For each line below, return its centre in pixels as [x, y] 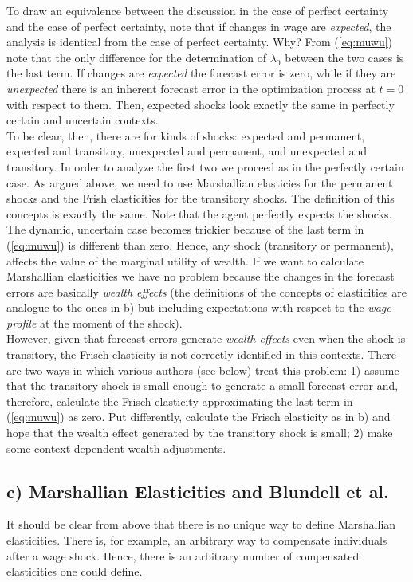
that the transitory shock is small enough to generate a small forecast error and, [203, 385]
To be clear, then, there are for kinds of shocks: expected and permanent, [186, 135]
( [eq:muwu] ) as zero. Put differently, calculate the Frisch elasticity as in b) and [199, 417]
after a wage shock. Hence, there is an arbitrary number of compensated [183, 555]
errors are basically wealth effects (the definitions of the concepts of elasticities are [206, 291]
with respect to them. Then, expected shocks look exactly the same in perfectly [201, 104]
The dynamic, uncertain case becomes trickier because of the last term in [185, 229]
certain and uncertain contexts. [83, 120]
